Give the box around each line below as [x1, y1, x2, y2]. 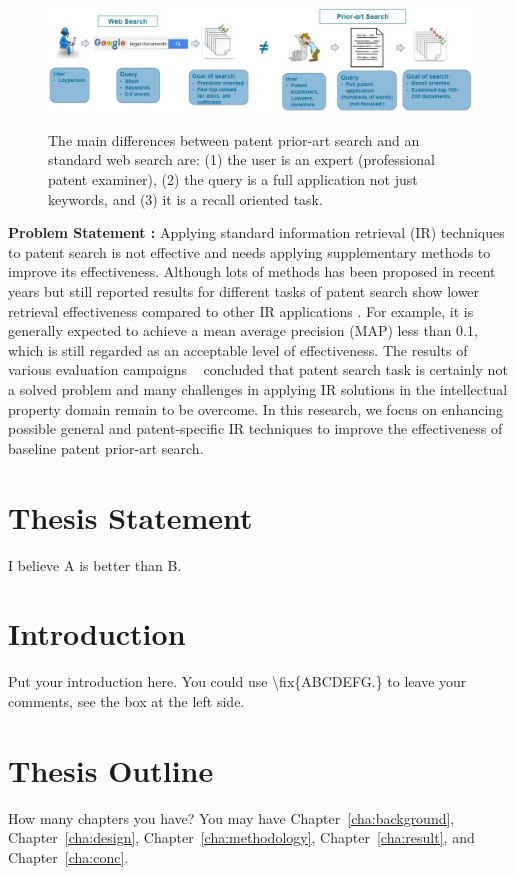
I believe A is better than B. [8, 554, 182, 575]
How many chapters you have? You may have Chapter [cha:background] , [8, 807, 455, 828]
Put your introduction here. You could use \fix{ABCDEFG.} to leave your [8, 671, 467, 692]
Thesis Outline [8, 749, 214, 790]
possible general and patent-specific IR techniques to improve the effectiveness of [8, 418, 503, 439]
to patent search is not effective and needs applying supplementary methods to [8, 241, 491, 262]
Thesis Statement [8, 496, 253, 537]
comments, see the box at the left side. [8, 690, 245, 711]
